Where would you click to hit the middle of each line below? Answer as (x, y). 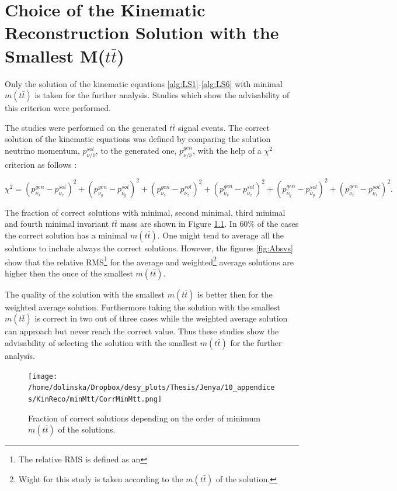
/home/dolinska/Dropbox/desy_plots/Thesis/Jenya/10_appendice (152, 388)
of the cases (278, 224)
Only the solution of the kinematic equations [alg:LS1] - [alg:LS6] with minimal (144, 83)
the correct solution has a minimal (66, 235)
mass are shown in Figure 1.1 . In (178, 224)
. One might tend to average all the (221, 235)
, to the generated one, (136, 150)
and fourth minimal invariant (57, 224)
